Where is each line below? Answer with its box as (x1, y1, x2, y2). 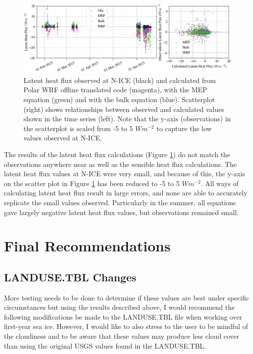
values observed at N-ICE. (24, 133, 102, 143)
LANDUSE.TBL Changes (4, 269, 137, 284)
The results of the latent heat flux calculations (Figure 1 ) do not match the (4, 149, 230, 159)
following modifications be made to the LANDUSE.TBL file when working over (4, 311, 242, 322)
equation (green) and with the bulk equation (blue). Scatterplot (24, 94, 215, 104)
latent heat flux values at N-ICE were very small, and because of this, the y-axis (4, 168, 245, 179)
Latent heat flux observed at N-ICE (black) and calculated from (24, 75, 216, 85)
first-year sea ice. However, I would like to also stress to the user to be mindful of (4, 321, 248, 331)
